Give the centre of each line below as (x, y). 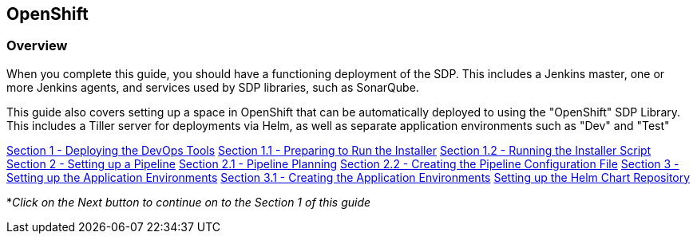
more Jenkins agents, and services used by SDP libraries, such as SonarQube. (213, 87)
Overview (37, 46)
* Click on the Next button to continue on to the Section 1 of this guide (189, 202)
